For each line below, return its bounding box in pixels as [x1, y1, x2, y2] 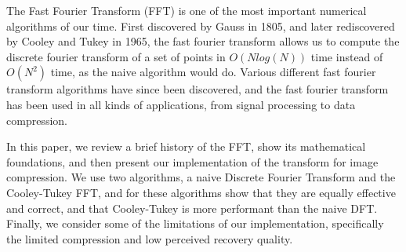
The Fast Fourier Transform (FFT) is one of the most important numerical [6, 2, 367, 18]
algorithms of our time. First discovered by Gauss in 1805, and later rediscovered [6, 17, 395, 34]
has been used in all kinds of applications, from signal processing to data [6, 96, 356, 112]
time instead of [310, 48, 383, 64]
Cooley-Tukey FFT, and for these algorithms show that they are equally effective [6, 184, 396, 200]
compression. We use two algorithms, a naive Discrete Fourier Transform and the [6, 169, 396, 185]
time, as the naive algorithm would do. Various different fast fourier [50, 64, 376, 80]
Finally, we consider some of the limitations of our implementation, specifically [6, 215, 384, 232]
